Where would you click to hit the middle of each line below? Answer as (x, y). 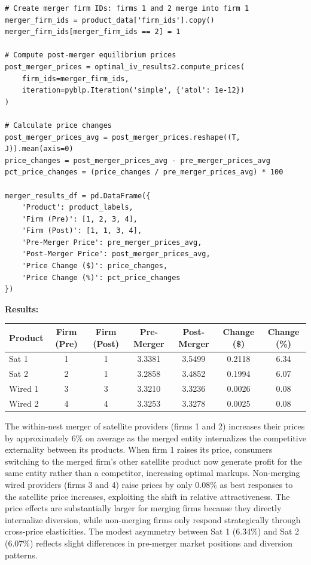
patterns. (21, 555)
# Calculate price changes (58, 125)
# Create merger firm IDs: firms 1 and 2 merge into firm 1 (127, 8)
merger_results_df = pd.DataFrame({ (78, 196)
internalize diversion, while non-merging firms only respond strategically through (153, 519)
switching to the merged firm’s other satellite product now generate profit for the (153, 461)
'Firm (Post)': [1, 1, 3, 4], (82, 231)
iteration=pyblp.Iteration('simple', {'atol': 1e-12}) (133, 90)
